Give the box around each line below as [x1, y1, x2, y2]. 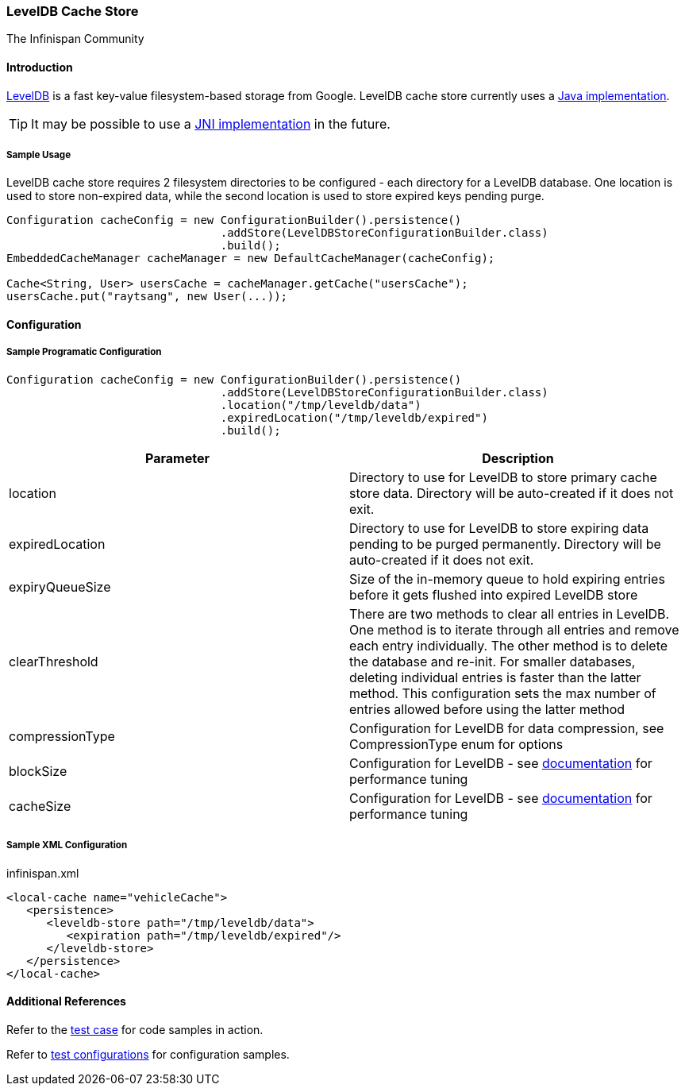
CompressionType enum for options [349, 735, 564, 752]
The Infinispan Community [6, 32, 144, 46]
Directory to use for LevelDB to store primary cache [349, 469, 657, 485]
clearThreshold [9, 653, 98, 669]
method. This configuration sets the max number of [349, 685, 656, 701]
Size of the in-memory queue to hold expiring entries [349, 570, 665, 587]
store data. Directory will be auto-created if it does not [349, 484, 674, 501]
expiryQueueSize [9, 578, 111, 595]
